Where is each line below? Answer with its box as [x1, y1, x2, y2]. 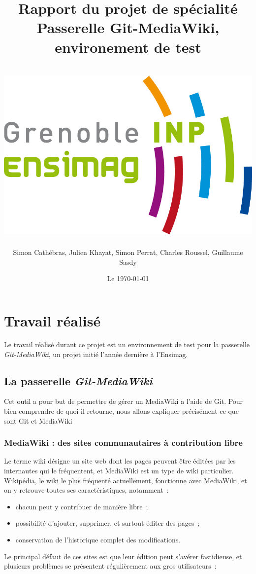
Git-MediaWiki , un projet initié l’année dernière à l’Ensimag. [4, 349, 188, 359]
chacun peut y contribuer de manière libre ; [15, 501, 148, 511]
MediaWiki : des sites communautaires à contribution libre [4, 436, 243, 449]
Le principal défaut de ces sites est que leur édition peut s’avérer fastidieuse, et [4, 551, 242, 561]
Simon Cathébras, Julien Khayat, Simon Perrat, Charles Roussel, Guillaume [13, 247, 243, 257]
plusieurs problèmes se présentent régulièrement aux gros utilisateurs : [4, 561, 217, 571]
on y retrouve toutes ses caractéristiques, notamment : [4, 485, 169, 495]
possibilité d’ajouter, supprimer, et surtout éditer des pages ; [15, 518, 200, 528]
